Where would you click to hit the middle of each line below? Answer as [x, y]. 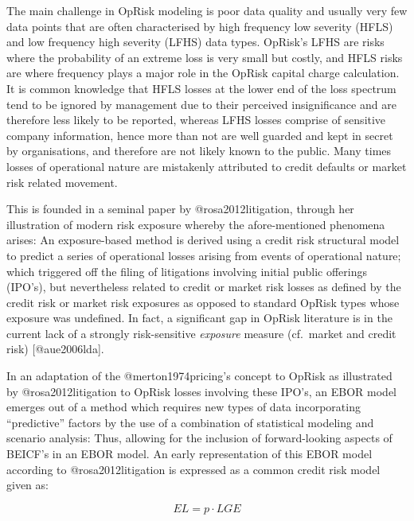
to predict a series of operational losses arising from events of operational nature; [204, 255]
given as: [27, 485]
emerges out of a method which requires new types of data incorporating [184, 407]
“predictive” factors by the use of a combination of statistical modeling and [190, 422]
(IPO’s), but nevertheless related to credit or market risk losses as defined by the [204, 287]
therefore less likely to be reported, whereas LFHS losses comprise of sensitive [196, 120]
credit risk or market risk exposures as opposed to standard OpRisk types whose [203, 302]
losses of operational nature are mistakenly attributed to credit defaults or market [207, 166]
